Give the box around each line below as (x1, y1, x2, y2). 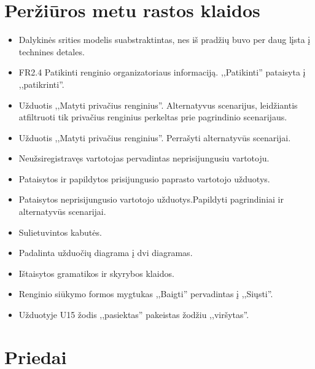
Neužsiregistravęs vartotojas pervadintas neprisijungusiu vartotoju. (18, 152, 270, 165)
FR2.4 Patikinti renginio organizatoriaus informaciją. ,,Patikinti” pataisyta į (18, 66, 306, 79)
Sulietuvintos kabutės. (18, 225, 102, 238)
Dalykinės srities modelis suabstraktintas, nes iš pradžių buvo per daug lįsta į (18, 33, 311, 46)
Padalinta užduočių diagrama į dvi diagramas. (18, 246, 193, 259)
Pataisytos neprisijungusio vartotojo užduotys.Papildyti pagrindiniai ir (18, 193, 284, 206)
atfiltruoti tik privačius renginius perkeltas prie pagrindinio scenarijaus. (18, 111, 287, 123)
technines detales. (18, 45, 85, 58)
